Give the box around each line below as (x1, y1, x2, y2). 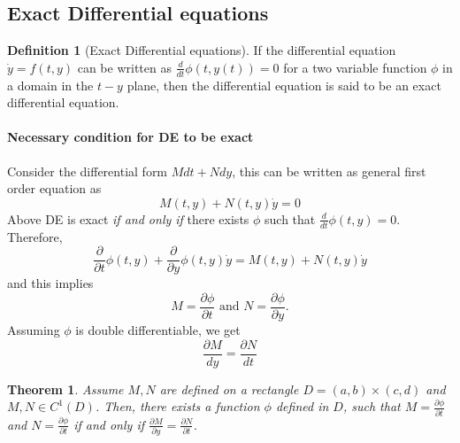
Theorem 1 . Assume (7, 379, 124, 398)
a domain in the (7, 75, 94, 94)
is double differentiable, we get (75, 320, 241, 338)
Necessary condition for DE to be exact (7, 128, 254, 146)
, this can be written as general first (232, 161, 426, 180)
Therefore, (7, 227, 63, 245)
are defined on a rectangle (159, 379, 299, 398)
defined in (275, 397, 329, 416)
